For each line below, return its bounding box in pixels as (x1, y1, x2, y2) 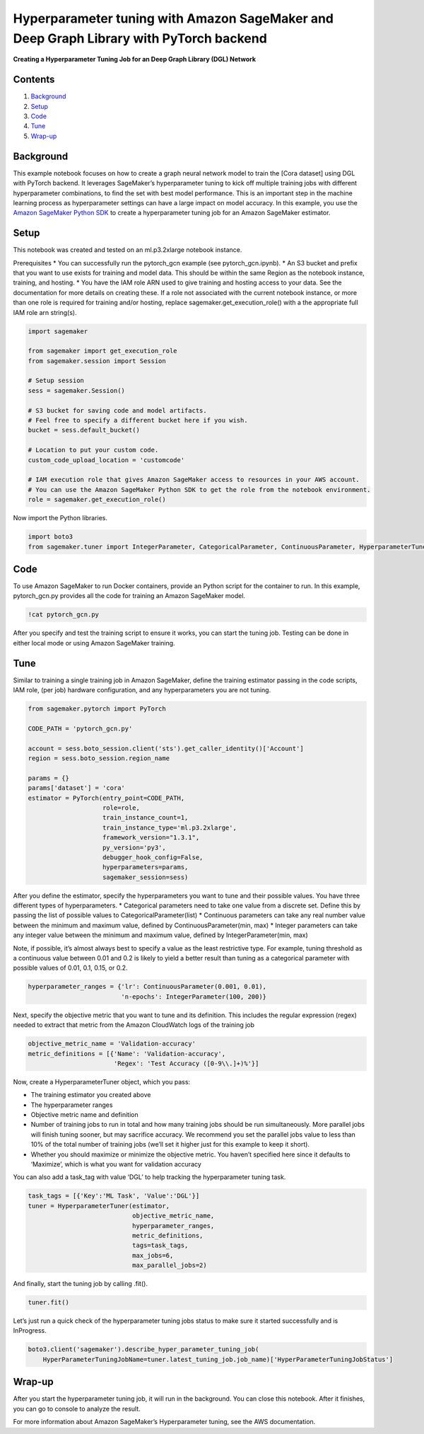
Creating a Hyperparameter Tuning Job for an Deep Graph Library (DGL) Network (13, 55, 257, 64)
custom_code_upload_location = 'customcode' (28, 456, 185, 464)
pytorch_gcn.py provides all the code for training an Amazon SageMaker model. (13, 592, 246, 600)
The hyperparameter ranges (30, 1101, 113, 1109)
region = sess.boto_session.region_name (28, 755, 170, 762)
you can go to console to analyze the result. (13, 1404, 141, 1413)
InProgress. (13, 1326, 47, 1335)
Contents (13, 74, 55, 86)
